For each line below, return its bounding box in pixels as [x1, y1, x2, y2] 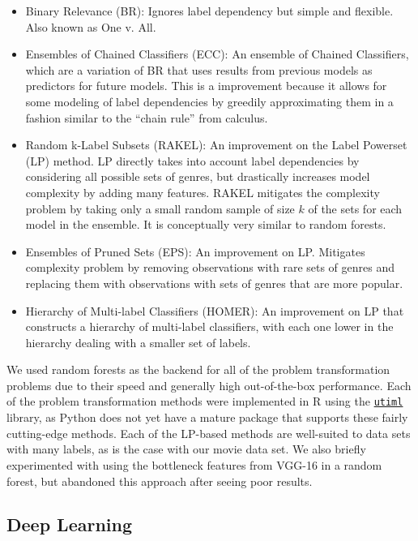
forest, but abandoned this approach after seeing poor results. [6, 472, 313, 489]
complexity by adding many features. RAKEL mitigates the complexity [25, 183, 380, 200]
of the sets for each [308, 200, 403, 217]
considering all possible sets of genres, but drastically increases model [25, 168, 370, 185]
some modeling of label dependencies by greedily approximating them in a [25, 92, 394, 109]
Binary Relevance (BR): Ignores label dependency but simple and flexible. [25, 2, 394, 19]
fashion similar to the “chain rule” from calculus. [25, 109, 268, 126]
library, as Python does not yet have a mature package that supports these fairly [6, 409, 408, 426]
